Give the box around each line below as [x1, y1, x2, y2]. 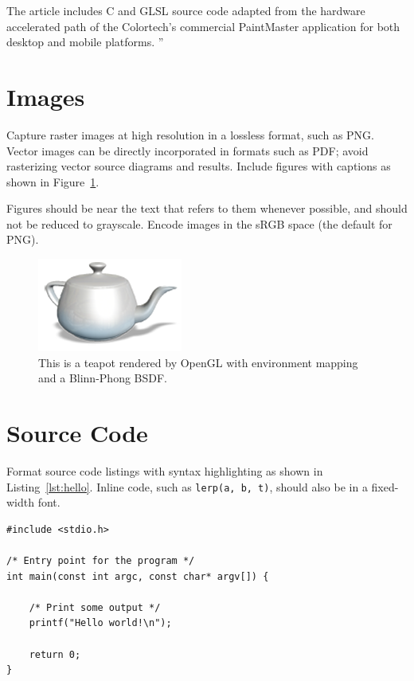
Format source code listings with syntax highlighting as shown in [6, 462, 323, 479]
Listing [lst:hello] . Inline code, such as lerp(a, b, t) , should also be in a [6, 478, 368, 495]
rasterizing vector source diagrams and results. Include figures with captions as [6, 158, 391, 174]
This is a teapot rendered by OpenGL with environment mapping [38, 354, 358, 370]
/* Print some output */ [29, 601, 161, 613]
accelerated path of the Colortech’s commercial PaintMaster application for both [6, 18, 400, 34]
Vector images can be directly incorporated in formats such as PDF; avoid [6, 142, 369, 159]
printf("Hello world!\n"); [29, 617, 172, 629]
